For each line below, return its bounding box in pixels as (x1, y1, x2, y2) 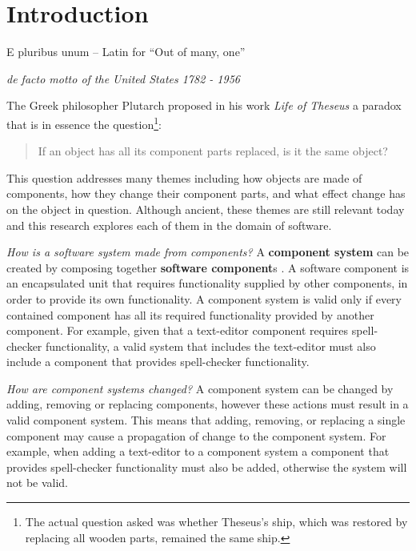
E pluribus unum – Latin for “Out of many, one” (6, 43, 246, 60)
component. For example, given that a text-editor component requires (6, 322, 349, 339)
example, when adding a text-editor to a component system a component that (6, 443, 390, 460)
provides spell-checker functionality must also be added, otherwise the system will (6, 458, 407, 475)
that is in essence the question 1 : (6, 113, 162, 132)
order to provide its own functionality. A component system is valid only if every (6, 290, 402, 307)
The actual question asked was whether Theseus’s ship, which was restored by (25, 513, 408, 530)
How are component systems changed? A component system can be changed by (6, 380, 394, 396)
